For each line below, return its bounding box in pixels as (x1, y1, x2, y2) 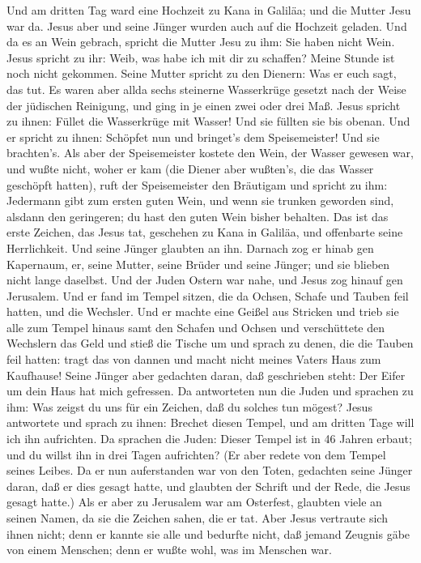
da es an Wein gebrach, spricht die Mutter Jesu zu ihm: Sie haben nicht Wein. (6, 33, 395, 50)
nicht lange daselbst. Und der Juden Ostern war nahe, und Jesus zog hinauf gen (6, 271, 403, 288)
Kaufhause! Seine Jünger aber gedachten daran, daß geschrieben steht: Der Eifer (6, 366, 406, 383)
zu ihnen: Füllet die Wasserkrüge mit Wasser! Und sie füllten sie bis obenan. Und (6, 113, 410, 130)
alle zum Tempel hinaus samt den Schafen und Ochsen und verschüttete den (6, 318, 385, 335)
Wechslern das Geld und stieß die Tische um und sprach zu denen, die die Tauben (6, 335, 414, 352)
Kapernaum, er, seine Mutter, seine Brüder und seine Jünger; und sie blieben (6, 255, 390, 272)
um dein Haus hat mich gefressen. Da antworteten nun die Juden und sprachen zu (6, 382, 414, 399)
